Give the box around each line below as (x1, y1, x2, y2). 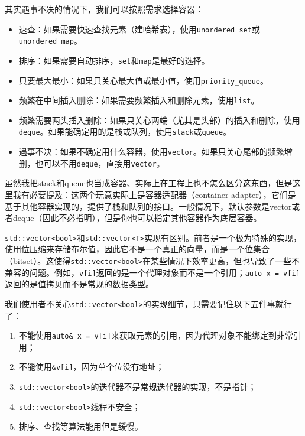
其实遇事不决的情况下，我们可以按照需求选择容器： (5, 3, 203, 15)
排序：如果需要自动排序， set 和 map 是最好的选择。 (18, 54, 210, 66)
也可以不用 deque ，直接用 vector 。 (35, 157, 165, 169)
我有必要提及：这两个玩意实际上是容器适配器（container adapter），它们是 (12, 188, 296, 201)
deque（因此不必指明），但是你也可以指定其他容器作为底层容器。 (12, 212, 262, 224)
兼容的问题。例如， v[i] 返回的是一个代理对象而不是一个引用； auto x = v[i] (5, 266, 300, 278)
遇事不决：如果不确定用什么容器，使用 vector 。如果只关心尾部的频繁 (18, 145, 284, 158)
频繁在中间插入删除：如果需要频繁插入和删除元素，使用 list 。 (18, 94, 259, 106)
